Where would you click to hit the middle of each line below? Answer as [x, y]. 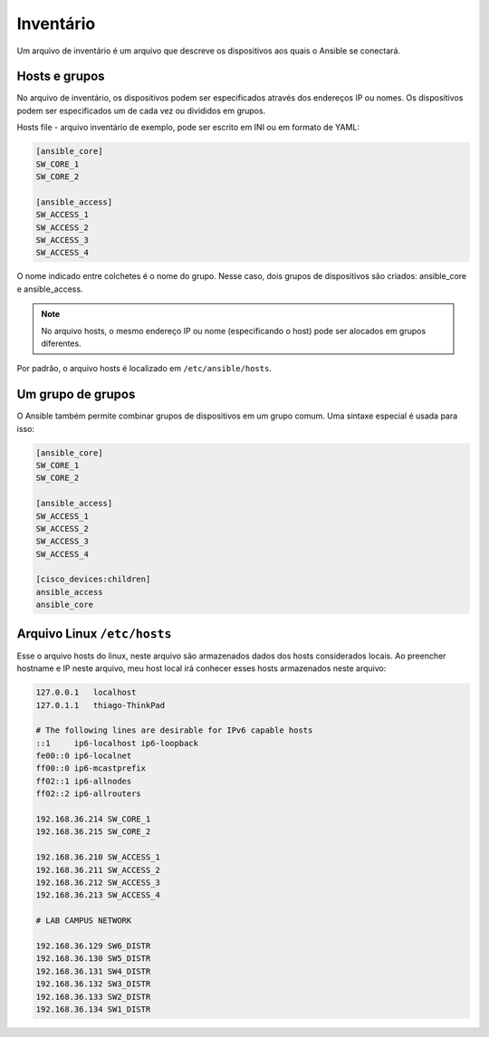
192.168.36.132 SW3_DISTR [93, 984]
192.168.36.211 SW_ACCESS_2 [98, 870]
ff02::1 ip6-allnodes [84, 781]
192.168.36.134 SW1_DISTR [93, 1009]
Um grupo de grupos [76, 394]
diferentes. [61, 343]
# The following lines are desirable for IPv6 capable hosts [174, 730]
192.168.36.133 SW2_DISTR [93, 997]
